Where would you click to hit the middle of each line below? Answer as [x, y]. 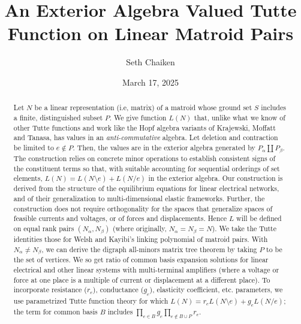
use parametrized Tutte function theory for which [91, 300]
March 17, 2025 [150, 82]
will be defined [259, 218]
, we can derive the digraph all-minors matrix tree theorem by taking [149, 249]
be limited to [34, 147]
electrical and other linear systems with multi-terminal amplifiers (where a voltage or [146, 270]
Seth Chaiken [150, 62]
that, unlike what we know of [240, 117]
